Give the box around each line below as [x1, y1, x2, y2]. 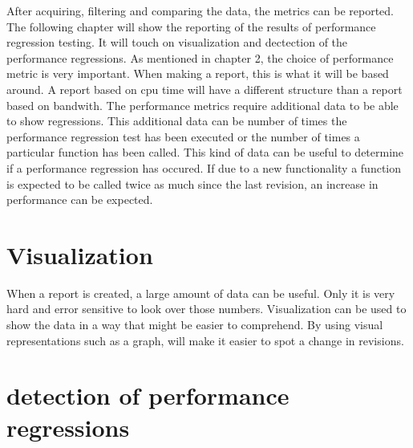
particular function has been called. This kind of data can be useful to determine [6, 144, 404, 161]
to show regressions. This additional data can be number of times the [6, 112, 347, 129]
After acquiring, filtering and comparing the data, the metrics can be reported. [6, 2, 394, 18]
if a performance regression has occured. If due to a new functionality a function [6, 159, 401, 176]
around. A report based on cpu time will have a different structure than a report [6, 80, 403, 97]
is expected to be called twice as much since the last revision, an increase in [6, 175, 379, 192]
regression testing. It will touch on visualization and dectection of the [6, 34, 348, 51]
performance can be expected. [6, 191, 153, 208]
